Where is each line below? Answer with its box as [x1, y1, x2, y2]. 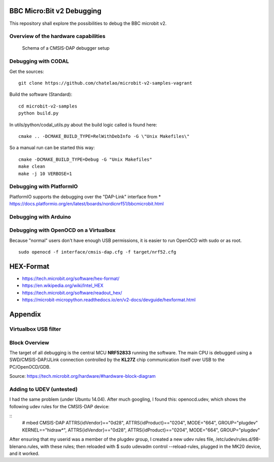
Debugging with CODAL [9, 58, 70, 65]
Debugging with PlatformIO [9, 183, 78, 190]
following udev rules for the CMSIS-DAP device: [9, 403, 110, 409]
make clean [18, 164, 46, 169]
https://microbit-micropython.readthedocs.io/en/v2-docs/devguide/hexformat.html [22, 297, 196, 303]
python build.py [18, 111, 59, 116]
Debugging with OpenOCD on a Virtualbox [9, 227, 116, 234]
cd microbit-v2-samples [18, 103, 78, 109]
